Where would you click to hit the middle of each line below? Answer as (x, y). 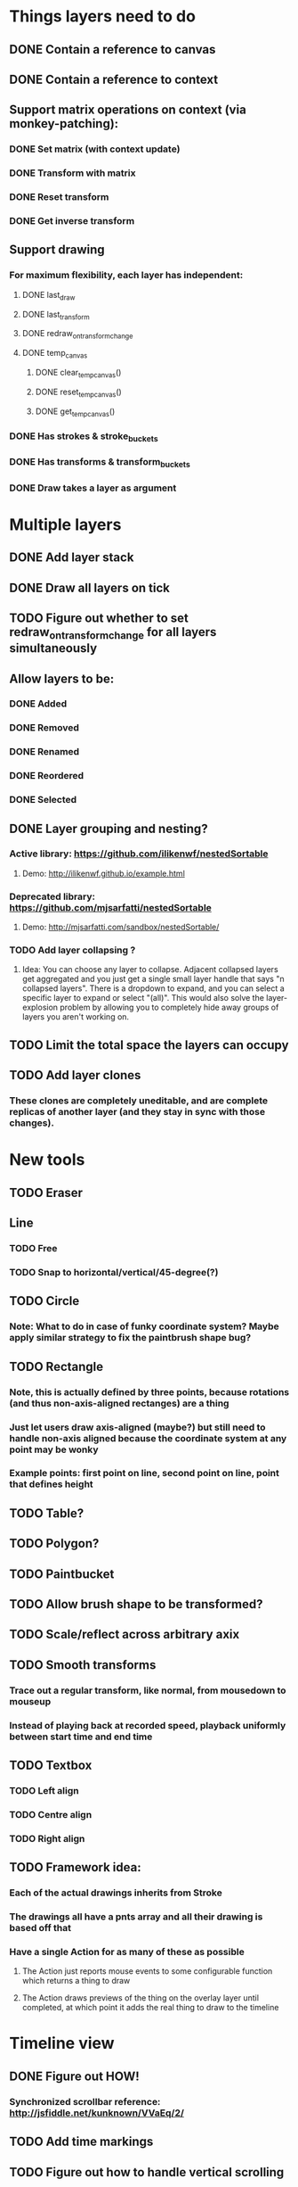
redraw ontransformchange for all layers (113, 633)
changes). (32, 1123)
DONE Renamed (44, 752)
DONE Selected (43, 800)
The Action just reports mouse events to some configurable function (147, 1971)
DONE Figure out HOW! (74, 2076)
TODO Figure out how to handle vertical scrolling (147, 2172)
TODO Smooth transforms (83, 1665)
